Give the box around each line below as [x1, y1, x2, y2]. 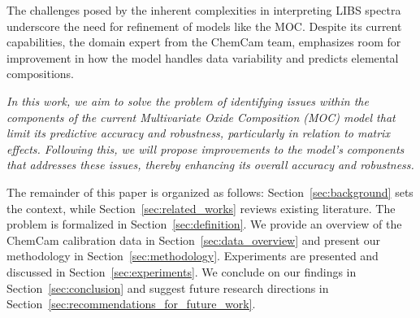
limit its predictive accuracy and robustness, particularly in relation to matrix [6, 124, 390, 142]
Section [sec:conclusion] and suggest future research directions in [6, 279, 329, 296]
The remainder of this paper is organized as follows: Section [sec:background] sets [6, 183, 414, 200]
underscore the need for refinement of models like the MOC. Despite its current [6, 17, 402, 34]
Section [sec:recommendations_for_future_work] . [6, 295, 256, 312]
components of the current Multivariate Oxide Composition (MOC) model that [6, 108, 396, 125]
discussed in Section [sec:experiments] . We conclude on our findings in [6, 263, 357, 280]
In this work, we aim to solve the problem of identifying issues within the [6, 92, 369, 109]
